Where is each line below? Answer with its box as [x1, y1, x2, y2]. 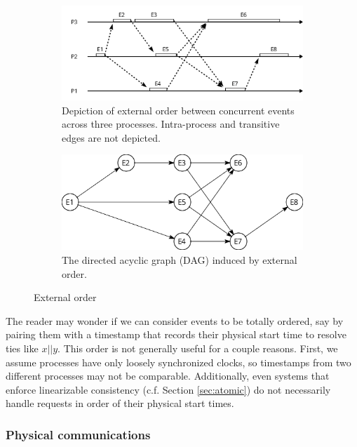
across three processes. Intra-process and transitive [62, 116, 280, 131]
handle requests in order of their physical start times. [6, 396, 234, 411]
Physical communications [6, 425, 151, 443]
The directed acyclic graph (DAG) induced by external [62, 253, 297, 267]
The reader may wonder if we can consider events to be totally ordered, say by [6, 313, 344, 328]
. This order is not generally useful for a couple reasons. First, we [58, 341, 338, 356]
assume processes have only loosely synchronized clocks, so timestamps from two [6, 354, 351, 369]
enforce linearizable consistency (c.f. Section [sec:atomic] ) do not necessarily [6, 382, 331, 396]
